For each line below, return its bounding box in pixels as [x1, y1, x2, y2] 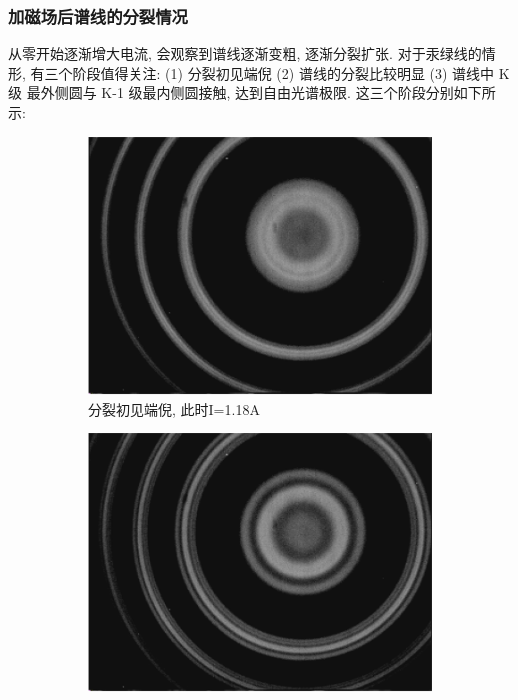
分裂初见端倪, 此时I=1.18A [88, 398, 260, 419]
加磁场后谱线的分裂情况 [8, 3, 188, 28]
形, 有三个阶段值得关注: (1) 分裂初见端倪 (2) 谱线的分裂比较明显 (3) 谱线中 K [8, 62, 510, 83]
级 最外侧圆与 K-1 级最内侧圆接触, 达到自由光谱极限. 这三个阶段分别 [8, 82, 454, 103]
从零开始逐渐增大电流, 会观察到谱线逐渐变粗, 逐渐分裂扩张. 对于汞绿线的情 [8, 43, 496, 64]
